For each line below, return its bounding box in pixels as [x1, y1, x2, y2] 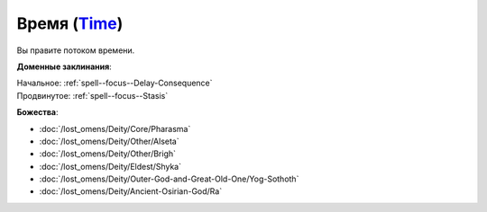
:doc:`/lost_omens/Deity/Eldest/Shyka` [39, 161, 182, 172]
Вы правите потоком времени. [16, 45, 135, 56]
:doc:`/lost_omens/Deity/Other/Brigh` [39, 148, 176, 159]
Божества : [16, 107, 59, 118]
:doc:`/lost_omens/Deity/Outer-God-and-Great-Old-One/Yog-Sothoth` [39, 173, 299, 184]
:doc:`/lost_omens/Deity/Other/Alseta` [39, 136, 179, 146]
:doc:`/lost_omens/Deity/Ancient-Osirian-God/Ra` [39, 186, 223, 197]
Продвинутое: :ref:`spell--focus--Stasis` [16, 90, 169, 101]
